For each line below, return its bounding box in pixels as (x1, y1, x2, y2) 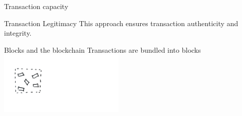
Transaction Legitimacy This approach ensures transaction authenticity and (4, 18, 238, 28)
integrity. (4, 28, 32, 38)
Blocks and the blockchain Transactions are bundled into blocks (4, 44, 201, 55)
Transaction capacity (4, 1, 69, 11)
